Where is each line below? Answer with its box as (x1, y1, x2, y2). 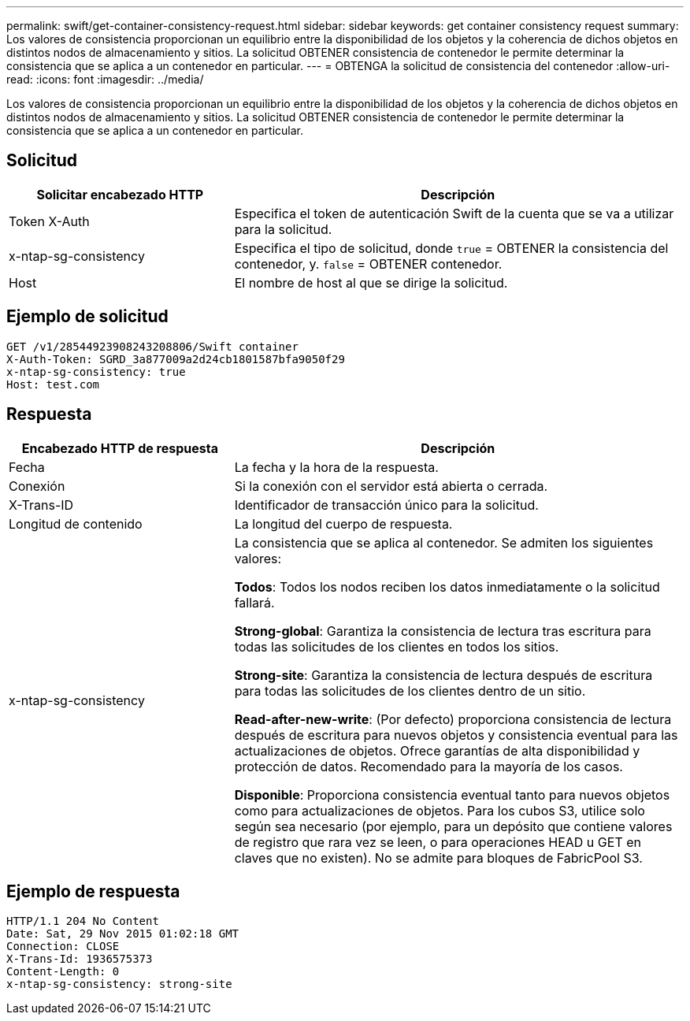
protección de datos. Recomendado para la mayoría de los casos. (234, 758, 623, 774)
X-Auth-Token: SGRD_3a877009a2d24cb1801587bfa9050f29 (6, 352, 345, 366)
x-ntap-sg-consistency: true (6, 365, 186, 378)
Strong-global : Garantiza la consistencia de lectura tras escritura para (234, 622, 651, 639)
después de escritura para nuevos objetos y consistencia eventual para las (234, 726, 678, 743)
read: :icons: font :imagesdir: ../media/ (6, 72, 204, 86)
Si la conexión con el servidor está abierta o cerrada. (234, 477, 548, 494)
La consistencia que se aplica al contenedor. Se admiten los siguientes (234, 534, 654, 551)
